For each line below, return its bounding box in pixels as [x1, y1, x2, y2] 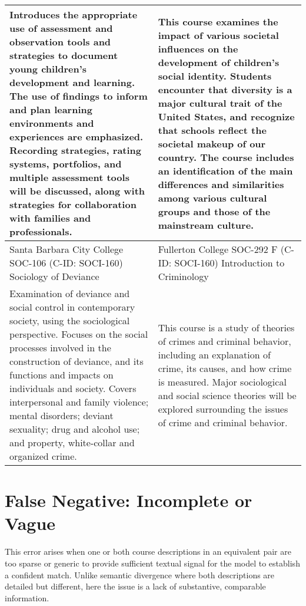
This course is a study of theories [158, 320, 295, 334]
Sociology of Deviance [9, 269, 99, 283]
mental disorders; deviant [9, 409, 114, 422]
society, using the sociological [9, 314, 130, 327]
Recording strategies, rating [9, 143, 142, 157]
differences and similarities [158, 177, 284, 191]
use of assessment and [9, 21, 113, 35]
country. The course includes [158, 150, 294, 164]
